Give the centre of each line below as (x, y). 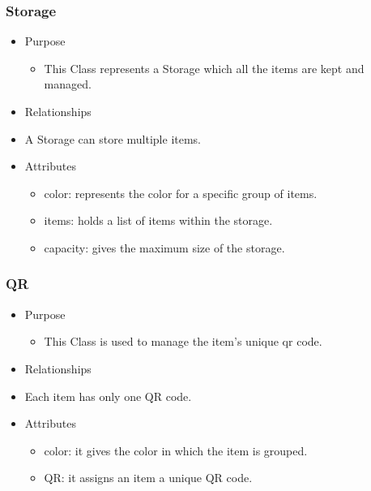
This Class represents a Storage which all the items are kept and (204, 68)
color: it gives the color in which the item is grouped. (176, 450)
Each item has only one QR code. (108, 396)
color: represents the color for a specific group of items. (181, 193)
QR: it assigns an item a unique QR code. (148, 478)
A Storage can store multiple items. (113, 138)
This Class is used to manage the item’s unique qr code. (183, 341)
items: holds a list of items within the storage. (158, 220)
